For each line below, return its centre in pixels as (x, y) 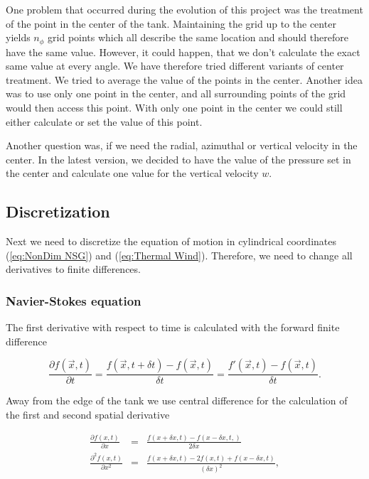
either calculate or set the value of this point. (104, 121)
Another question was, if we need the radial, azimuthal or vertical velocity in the (182, 145)
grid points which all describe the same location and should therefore (198, 37)
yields (18, 37)
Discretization (58, 211)
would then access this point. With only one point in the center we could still (174, 108)
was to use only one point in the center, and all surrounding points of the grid (176, 93)
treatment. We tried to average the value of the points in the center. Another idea (184, 79)
